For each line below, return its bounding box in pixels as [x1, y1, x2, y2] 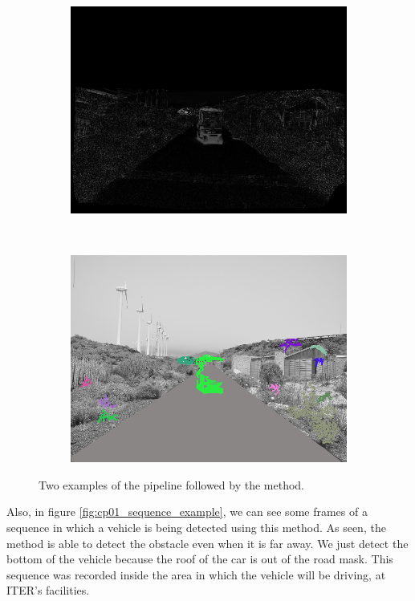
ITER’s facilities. [6, 582, 90, 599]
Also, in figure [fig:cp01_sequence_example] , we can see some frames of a [6, 503, 368, 520]
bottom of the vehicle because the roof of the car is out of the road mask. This [6, 550, 393, 567]
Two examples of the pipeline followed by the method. [39, 476, 305, 493]
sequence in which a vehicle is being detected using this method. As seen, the [6, 518, 386, 535]
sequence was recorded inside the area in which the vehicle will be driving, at [6, 566, 386, 583]
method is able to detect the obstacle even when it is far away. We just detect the [6, 534, 409, 551]
